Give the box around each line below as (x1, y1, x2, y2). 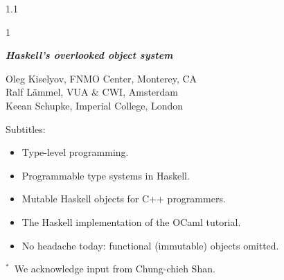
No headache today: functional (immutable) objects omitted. (21, 238, 279, 252)
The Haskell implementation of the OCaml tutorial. (21, 214, 241, 229)
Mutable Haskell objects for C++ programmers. (21, 191, 226, 206)
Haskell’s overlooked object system (6, 48, 173, 62)
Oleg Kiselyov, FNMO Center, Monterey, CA (6, 71, 197, 85)
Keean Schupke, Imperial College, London (6, 98, 184, 112)
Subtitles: (6, 121, 46, 136)
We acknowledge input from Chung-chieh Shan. (14, 261, 215, 276)
